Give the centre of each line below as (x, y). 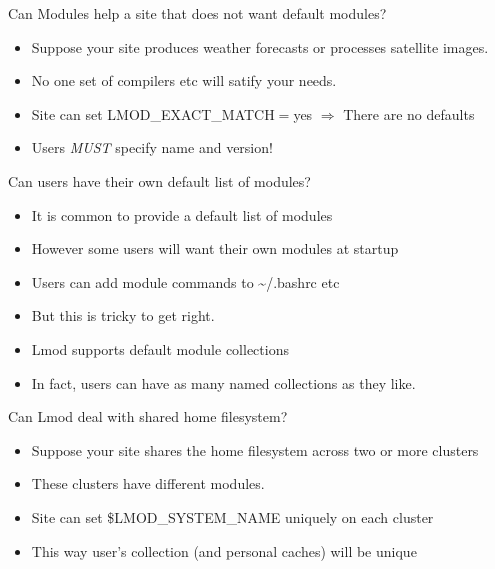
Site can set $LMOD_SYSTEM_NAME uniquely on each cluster (232, 516)
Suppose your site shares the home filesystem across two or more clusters (255, 449)
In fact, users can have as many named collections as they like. (223, 382)
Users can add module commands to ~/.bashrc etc (185, 281)
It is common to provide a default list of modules (182, 214)
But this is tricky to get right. (123, 315)
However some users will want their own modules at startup (215, 248)
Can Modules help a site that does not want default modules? (197, 13)
